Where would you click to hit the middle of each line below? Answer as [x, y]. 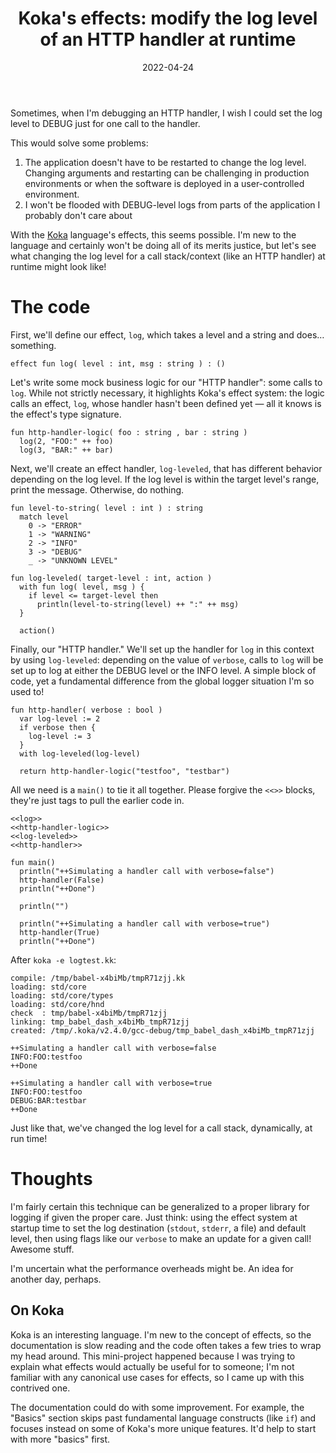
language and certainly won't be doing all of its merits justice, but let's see [163, 245]
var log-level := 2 [60, 718]
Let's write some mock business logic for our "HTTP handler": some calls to [166, 382]
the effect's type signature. [66, 414]
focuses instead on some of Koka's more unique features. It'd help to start [163, 1428]
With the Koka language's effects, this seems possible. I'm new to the [153, 234]
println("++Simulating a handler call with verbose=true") [145, 923]
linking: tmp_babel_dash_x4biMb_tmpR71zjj [100, 1022]
